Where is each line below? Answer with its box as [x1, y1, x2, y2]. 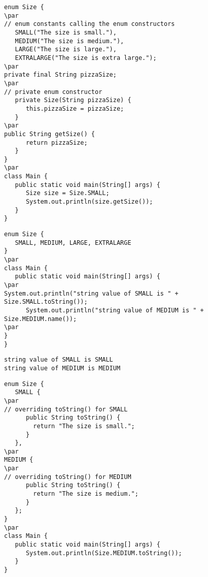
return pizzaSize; [25, 139, 88, 146]
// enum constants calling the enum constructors [4, 20, 175, 28]
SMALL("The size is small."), [15, 28, 117, 36]
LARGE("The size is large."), [15, 46, 117, 53]
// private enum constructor [4, 88, 102, 95]
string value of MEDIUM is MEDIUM [4, 364, 121, 372]
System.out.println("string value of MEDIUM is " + [25, 306, 204, 314]
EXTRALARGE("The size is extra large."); [15, 54, 157, 61]
